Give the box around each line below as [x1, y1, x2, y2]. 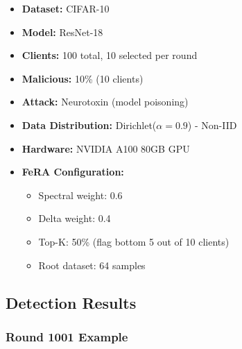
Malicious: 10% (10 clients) [21, 71, 144, 85]
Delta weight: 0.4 [38, 211, 111, 225]
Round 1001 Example [6, 327, 128, 345]
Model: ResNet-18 [21, 24, 103, 39]
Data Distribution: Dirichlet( [21, 117, 157, 132]
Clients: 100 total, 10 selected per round [21, 48, 198, 62]
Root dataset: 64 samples [38, 257, 146, 272]
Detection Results [6, 291, 137, 313]
